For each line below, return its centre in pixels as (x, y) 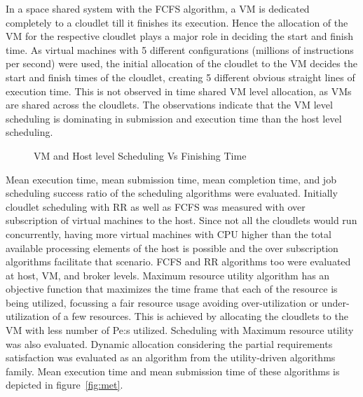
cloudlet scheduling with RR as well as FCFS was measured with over (156, 206)
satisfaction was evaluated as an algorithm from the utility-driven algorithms (171, 357)
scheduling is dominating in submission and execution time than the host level (174, 118)
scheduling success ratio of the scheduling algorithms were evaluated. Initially (172, 193)
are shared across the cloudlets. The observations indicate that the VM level (169, 105)
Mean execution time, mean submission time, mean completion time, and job (171, 179)
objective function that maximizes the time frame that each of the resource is (172, 289)
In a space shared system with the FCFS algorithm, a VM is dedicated (158, 8)
